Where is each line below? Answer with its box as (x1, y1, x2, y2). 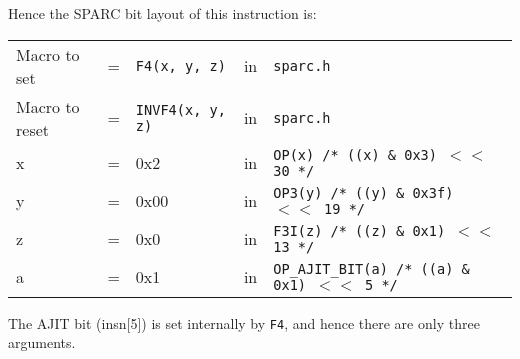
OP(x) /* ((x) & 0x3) (273, 146, 437, 163)
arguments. (8, 332, 76, 353)
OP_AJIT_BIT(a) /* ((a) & (273, 260, 470, 277)
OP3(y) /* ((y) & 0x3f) (273, 184, 454, 201)
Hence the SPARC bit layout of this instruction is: (8, 3, 317, 23)
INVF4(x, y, (135, 101, 226, 118)
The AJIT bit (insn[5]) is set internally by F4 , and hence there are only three (8, 312, 480, 333)
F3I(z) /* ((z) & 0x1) (273, 222, 446, 239)
